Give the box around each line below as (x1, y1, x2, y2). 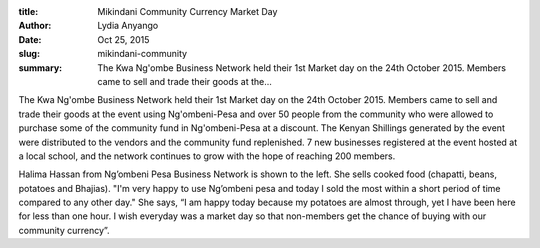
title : (18, 6, 39, 17)
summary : (18, 61, 63, 74)
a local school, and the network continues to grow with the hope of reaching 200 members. (18, 150, 396, 162)
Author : (18, 20, 52, 32)
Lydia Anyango (97, 20, 159, 32)
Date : (18, 33, 42, 45)
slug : (18, 48, 40, 60)
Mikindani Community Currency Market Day (97, 6, 278, 17)
